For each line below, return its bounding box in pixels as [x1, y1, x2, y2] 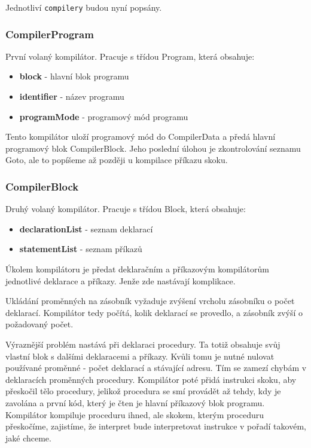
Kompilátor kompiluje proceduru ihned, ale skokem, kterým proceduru [5, 408, 264, 421]
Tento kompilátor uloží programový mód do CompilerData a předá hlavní [5, 130, 276, 143]
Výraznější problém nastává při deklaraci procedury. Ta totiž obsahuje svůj [5, 338, 280, 350]
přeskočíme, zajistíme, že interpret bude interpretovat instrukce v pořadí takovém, [5, 420, 306, 432]
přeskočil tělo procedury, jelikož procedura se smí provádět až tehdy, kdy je [5, 385, 281, 397]
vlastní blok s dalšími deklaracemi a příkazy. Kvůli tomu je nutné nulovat [5, 349, 275, 362]
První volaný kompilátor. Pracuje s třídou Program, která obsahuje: [5, 50, 255, 62]
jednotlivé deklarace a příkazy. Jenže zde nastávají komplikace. [5, 274, 236, 287]
